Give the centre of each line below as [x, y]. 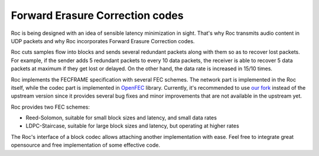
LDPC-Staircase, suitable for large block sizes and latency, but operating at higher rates [132, 126]
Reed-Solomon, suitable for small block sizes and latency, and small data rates [121, 118]
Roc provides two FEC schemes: [51, 107]
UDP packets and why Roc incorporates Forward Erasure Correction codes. [103, 41]
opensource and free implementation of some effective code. [86, 145]
